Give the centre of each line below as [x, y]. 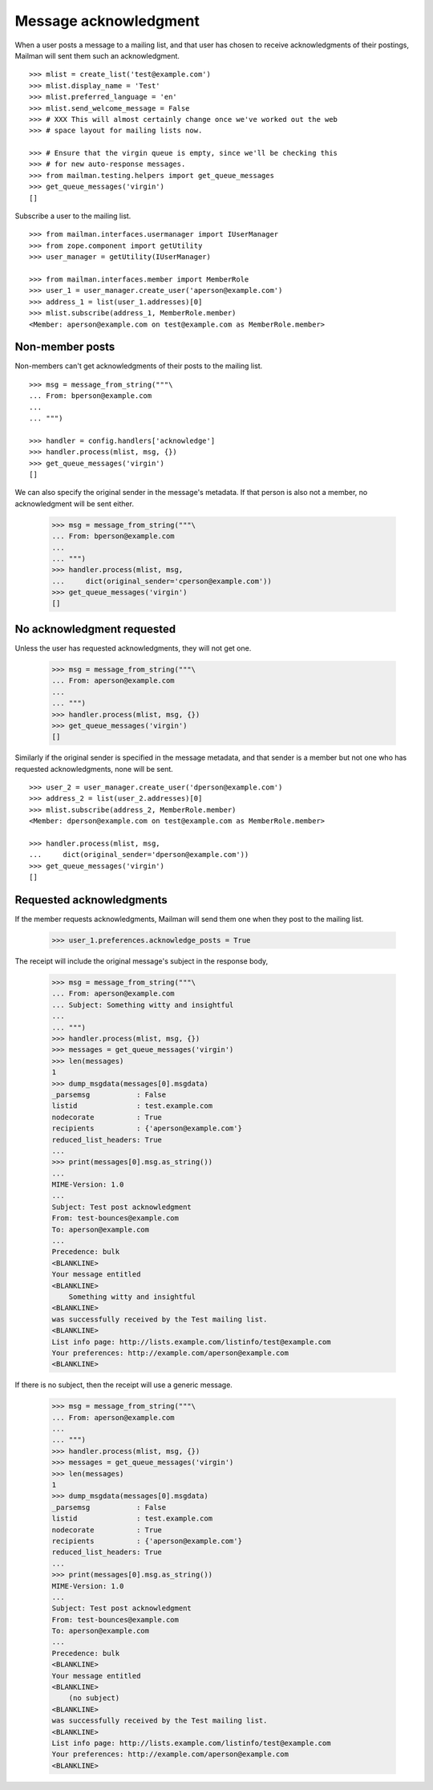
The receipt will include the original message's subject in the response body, [142, 961]
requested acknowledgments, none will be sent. [94, 769]
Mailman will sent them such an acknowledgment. [97, 55]
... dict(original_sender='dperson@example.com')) [139, 855]
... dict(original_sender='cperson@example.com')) [162, 581]
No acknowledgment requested [95, 629]
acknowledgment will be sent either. [74, 503]
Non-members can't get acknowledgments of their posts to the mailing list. [139, 366]
